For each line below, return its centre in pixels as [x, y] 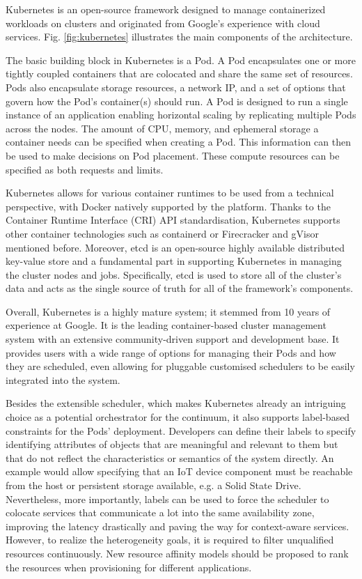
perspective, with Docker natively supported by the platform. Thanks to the [168, 206]
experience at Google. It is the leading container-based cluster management [166, 325]
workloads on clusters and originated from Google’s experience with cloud [163, 23]
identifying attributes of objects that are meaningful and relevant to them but [172, 444]
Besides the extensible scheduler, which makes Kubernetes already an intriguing [176, 403]
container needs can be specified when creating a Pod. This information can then [178, 142]
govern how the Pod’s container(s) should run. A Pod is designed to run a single [177, 101]
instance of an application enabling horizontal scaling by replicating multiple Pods [181, 115]
